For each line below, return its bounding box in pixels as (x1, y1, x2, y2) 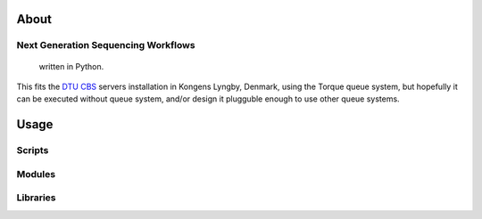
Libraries (16, 191, 57, 204)
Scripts (16, 144, 49, 157)
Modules (16, 167, 56, 180)
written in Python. (38, 61, 104, 71)
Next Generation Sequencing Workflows (16, 39, 195, 52)
